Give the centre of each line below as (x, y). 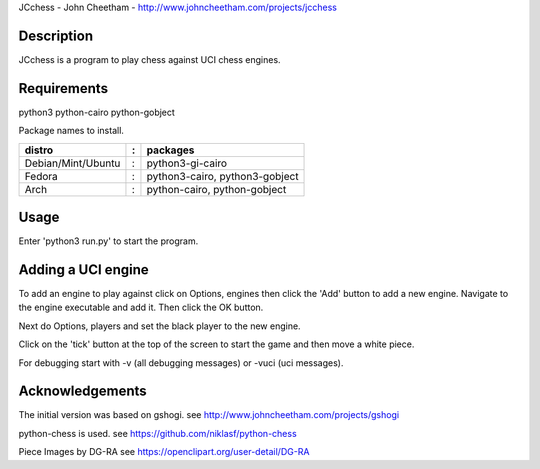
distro (39, 150)
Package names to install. (71, 131)
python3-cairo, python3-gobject (222, 176)
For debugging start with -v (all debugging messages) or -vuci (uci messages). (181, 362)
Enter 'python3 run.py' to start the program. (108, 241)
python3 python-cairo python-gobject (96, 112)
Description (56, 35)
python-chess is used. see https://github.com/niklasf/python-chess (157, 433)
